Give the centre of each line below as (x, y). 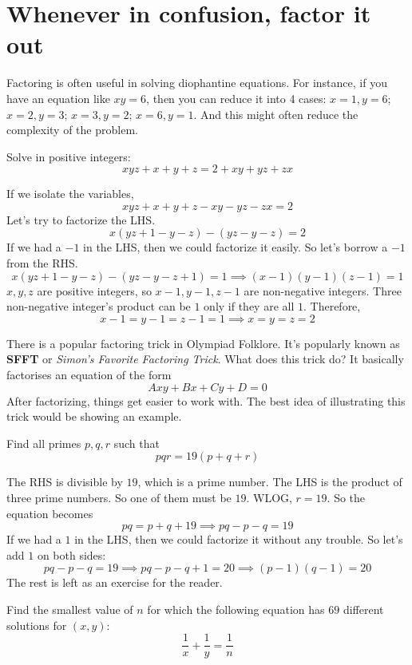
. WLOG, (269, 497)
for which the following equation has (236, 609)
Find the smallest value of (70, 609)
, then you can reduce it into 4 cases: (236, 98)
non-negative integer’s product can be (99, 306)
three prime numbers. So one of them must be (119, 497)
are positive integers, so (94, 290)
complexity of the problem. (72, 130)
